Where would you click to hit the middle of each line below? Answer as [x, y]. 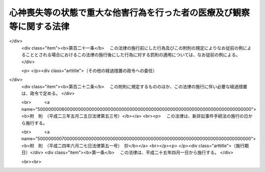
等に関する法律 [39, 26]
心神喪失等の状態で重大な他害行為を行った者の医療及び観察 [130, 13]
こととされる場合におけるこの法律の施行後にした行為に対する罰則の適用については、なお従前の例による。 [133, 55]
